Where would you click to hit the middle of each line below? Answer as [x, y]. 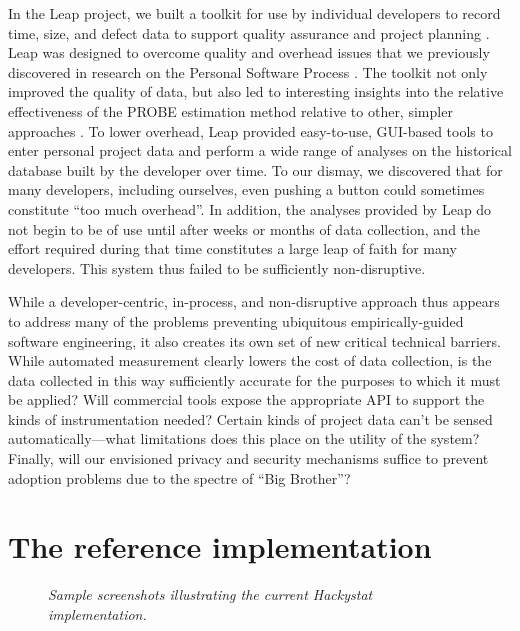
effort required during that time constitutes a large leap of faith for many [232, 248]
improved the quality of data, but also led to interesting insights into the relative [256, 91]
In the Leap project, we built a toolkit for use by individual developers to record [254, 13]
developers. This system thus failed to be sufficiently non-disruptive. [217, 267]
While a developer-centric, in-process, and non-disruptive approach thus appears [254, 301]
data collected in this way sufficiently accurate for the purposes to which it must [254, 379]
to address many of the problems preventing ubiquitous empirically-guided [236, 320]
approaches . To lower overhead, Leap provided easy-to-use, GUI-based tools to [250, 130]
